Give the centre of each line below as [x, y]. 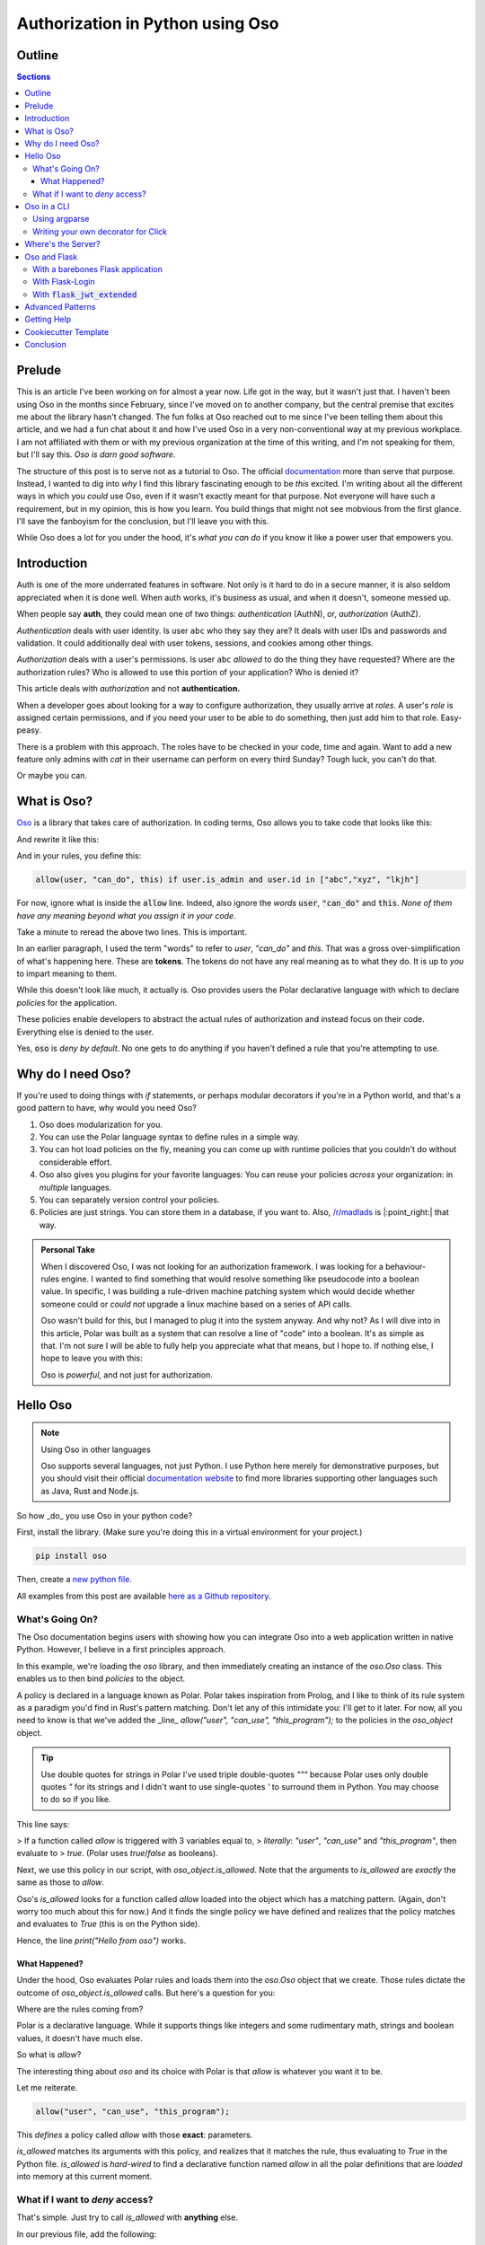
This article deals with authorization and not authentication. [128, 689]
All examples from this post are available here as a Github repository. [144, 1596]
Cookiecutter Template [67, 331]
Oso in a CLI [47, 206]
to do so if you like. [76, 1800]
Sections [34, 77]
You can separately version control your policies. [129, 1200]
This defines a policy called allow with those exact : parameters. [135, 2135]
